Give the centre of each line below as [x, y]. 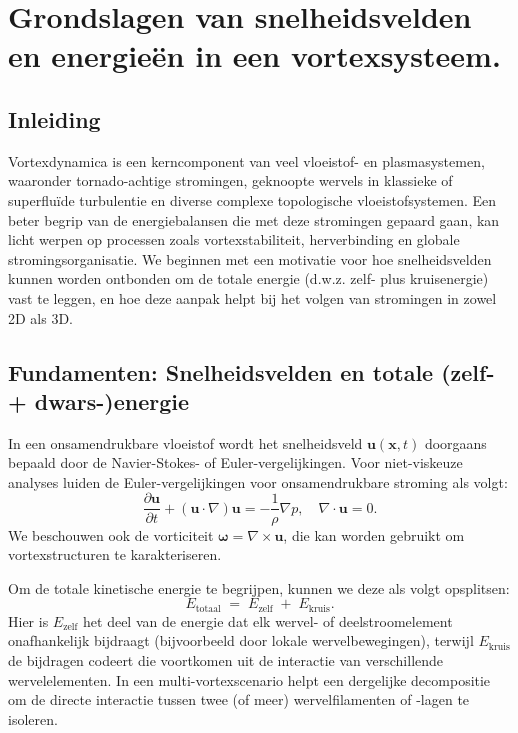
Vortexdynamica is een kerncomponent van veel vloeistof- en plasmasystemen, [246, 160]
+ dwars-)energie [99, 400]
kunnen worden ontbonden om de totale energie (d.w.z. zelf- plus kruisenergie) [248, 278]
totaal [208, 608]
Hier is [28, 620]
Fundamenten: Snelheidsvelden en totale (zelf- [251, 371]
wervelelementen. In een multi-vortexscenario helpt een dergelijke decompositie [249, 679]
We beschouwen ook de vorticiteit [111, 534]
